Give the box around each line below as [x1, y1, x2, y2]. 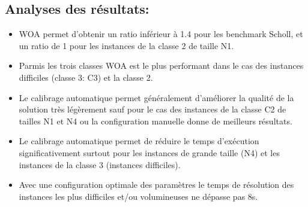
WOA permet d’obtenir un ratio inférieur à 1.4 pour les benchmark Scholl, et [19, 28, 303, 40]
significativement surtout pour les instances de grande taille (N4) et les [19, 146, 280, 159]
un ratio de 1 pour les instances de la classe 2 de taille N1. [19, 39, 234, 51]
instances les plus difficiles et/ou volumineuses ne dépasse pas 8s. [19, 190, 258, 202]
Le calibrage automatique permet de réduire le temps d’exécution [19, 135, 259, 147]
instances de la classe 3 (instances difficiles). [19, 158, 181, 171]
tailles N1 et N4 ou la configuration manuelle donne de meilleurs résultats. [19, 114, 292, 127]
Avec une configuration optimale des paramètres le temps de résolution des [19, 178, 294, 191]
